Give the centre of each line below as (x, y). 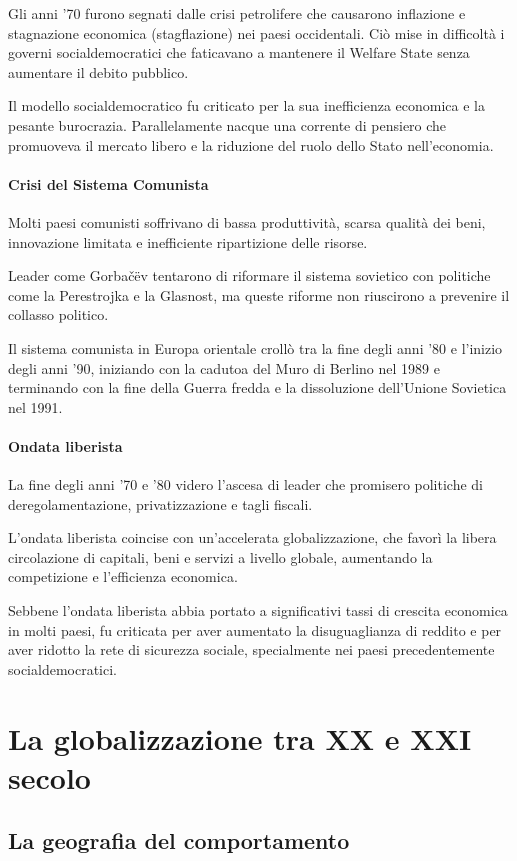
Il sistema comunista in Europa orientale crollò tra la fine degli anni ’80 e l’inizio (255, 347)
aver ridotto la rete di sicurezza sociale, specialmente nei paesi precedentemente (251, 649)
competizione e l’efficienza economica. (123, 576)
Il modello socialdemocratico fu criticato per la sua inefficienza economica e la (246, 105)
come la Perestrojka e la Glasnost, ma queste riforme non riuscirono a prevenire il (259, 294)
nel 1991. (35, 406)
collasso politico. (58, 314)
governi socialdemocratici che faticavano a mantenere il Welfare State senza (239, 52)
